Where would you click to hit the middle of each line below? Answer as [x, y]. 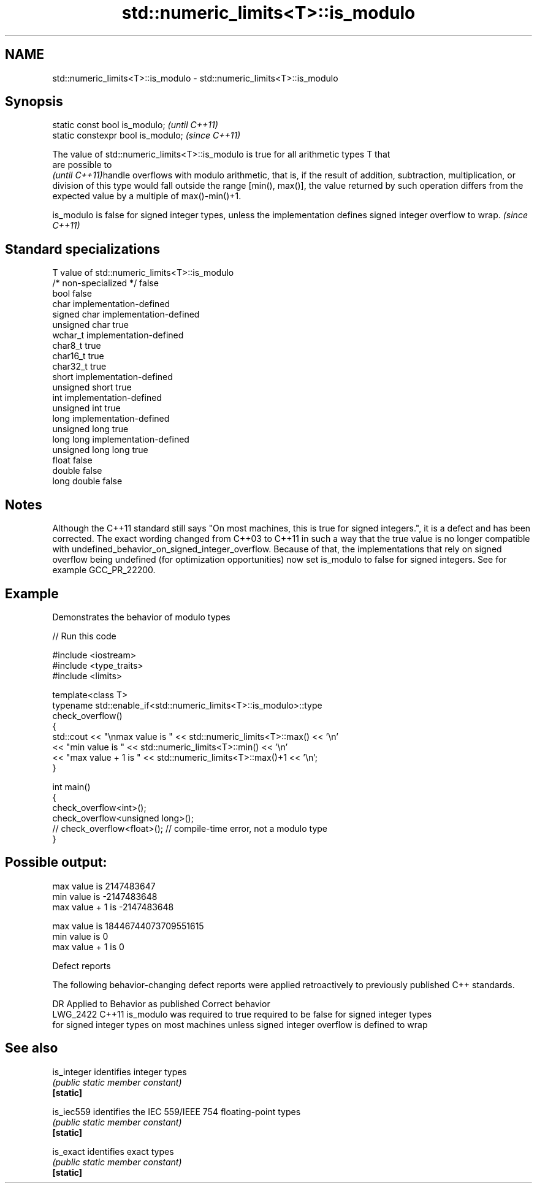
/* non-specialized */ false [105, 283]
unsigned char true [90, 325]
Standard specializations [82, 249]
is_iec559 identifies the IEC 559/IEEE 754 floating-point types [177, 1111]
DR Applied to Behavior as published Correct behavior [161, 1003]
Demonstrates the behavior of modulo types [141, 617]
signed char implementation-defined [126, 314]
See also [32, 1048]
